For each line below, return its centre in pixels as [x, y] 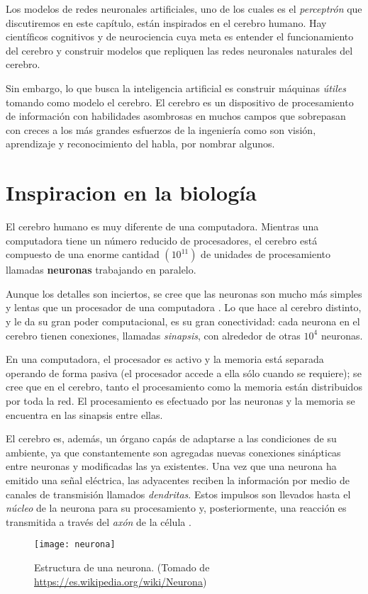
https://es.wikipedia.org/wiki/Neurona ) [121, 581]
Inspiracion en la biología [131, 192]
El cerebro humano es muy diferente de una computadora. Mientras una [162, 226]
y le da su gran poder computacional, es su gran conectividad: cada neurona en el [183, 321]
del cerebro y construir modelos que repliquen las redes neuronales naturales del [179, 50]
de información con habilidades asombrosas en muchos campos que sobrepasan [176, 116]
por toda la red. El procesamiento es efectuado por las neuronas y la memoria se [180, 400]
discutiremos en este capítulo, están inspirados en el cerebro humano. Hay [166, 22]
